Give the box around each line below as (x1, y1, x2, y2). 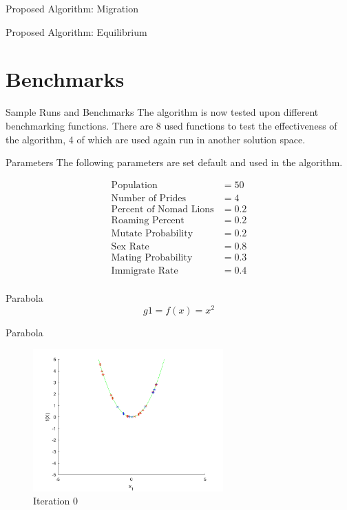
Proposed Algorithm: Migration (6, 1, 138, 15)
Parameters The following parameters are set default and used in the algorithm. (6, 155, 343, 170)
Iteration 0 (33, 493, 78, 508)
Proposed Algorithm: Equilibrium (6, 24, 147, 39)
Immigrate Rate (111, 265, 178, 276)
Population (111, 180, 158, 190)
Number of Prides (111, 193, 187, 203)
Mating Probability (111, 252, 193, 263)
